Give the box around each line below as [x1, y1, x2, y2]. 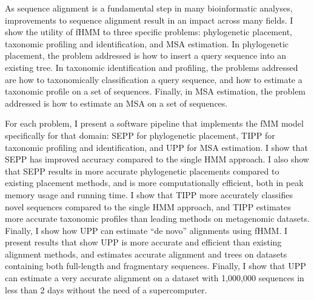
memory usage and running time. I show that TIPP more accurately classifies [5, 188, 293, 201]
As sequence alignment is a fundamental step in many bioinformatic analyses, [5, 2, 293, 14]
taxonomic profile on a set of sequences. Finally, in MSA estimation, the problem [5, 85, 306, 98]
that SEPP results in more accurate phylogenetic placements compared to [5, 164, 279, 177]
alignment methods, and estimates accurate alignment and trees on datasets [5, 247, 287, 260]
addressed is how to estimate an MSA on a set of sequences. [5, 96, 228, 109]
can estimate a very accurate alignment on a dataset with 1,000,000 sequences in [5, 272, 304, 284]
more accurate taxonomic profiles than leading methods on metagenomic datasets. [5, 212, 310, 225]
